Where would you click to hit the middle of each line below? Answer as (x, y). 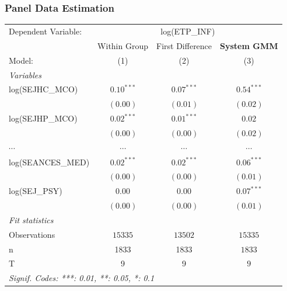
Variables (25, 75)
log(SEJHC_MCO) (43, 89)
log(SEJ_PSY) (36, 191)
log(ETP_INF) (188, 31)
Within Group (123, 45)
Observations (32, 234)
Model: (21, 60)
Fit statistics (31, 219)
